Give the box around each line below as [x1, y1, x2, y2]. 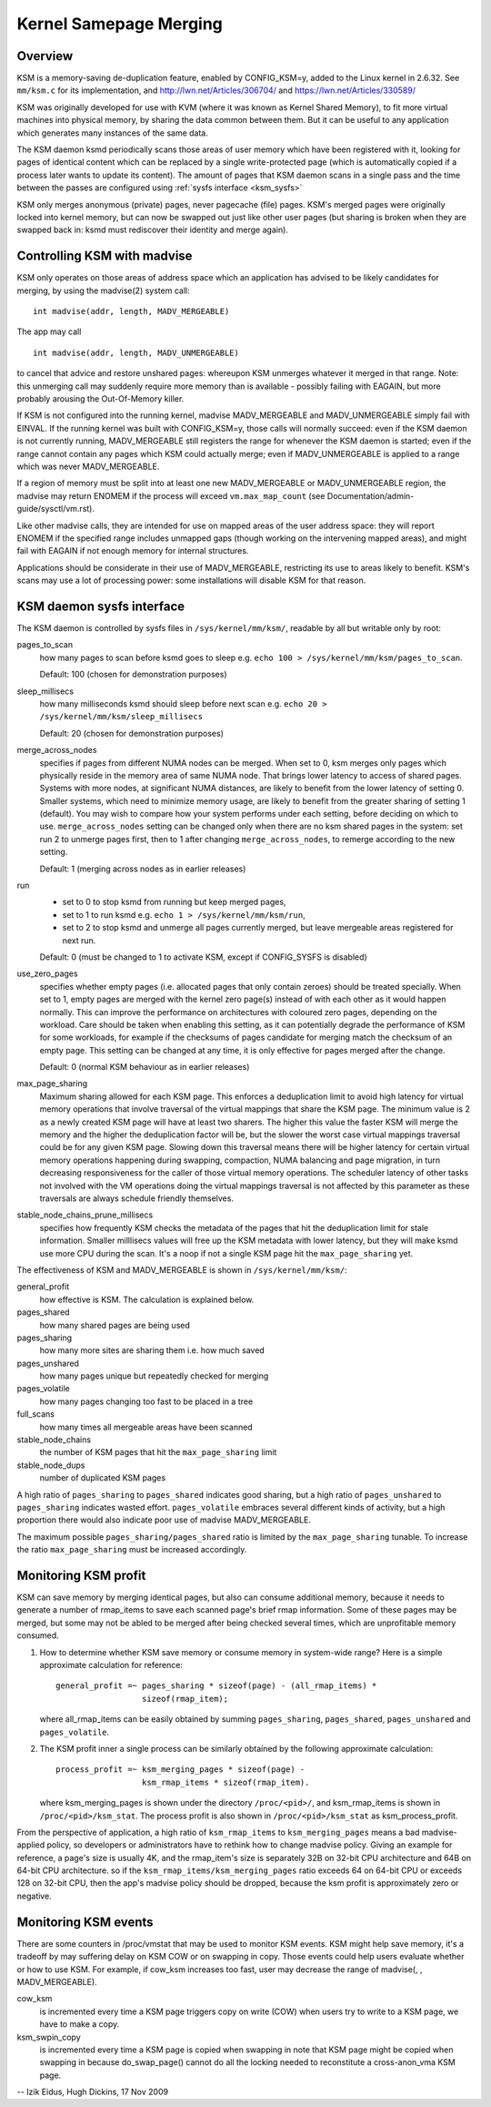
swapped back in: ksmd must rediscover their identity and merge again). [16, 224, 288, 236]
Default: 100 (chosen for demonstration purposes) [39, 669, 227, 680]
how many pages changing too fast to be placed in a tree [39, 1396, 254, 1407]
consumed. [16, 1630, 59, 1641]
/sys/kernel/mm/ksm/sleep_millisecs [39, 711, 204, 722]
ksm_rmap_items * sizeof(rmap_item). [141, 1776, 310, 1787]
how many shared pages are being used [39, 1319, 191, 1330]
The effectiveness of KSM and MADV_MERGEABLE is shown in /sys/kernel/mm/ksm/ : [16, 1264, 347, 1275]
